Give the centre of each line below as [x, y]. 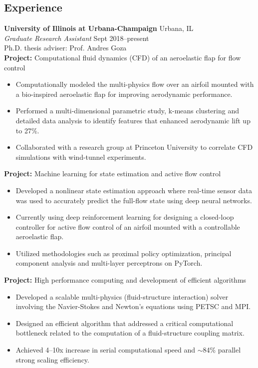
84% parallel [222, 350]
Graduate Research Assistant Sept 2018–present [77, 38]
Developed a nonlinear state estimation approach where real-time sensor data [134, 190]
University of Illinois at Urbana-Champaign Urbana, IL [99, 28]
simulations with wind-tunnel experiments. [81, 157]
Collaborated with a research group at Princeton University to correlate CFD [134, 147]
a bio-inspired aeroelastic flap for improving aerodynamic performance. [124, 94]
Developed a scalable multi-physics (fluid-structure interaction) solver [122, 296]
